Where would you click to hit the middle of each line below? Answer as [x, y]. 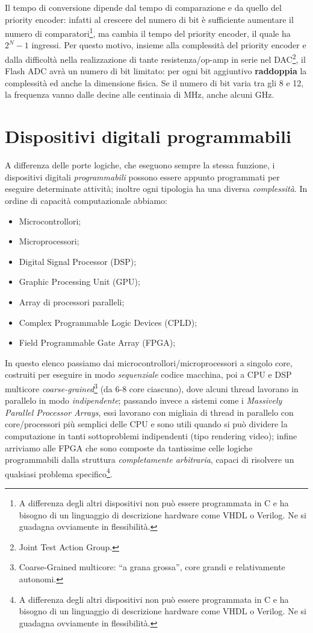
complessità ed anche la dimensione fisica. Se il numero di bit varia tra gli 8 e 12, [154, 82]
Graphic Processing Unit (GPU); [79, 282]
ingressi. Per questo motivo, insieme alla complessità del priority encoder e [169, 45]
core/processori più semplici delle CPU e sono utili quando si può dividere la [146, 424]
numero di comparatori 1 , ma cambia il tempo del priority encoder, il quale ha [148, 32]
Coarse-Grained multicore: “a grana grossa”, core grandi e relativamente [152, 567]
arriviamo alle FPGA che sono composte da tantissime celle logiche [129, 447]
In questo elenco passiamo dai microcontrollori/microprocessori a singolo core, [149, 362]
